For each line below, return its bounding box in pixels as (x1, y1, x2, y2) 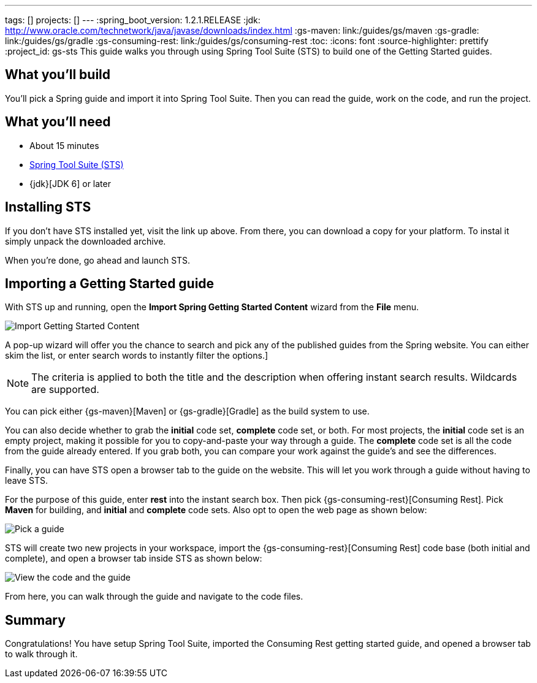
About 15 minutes (29, 140, 99, 151)
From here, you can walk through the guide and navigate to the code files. (5, 591, 303, 602)
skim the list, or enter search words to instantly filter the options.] (5, 350, 268, 361)
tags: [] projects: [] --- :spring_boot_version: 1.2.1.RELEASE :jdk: (5, 15, 261, 25)
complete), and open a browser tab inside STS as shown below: (5, 553, 262, 564)
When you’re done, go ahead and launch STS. (5, 254, 191, 265)
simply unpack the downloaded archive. (5, 235, 166, 246)
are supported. (31, 383, 99, 396)
